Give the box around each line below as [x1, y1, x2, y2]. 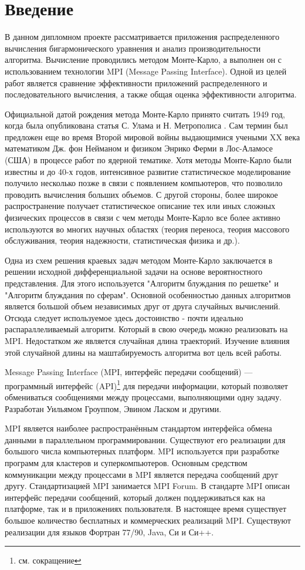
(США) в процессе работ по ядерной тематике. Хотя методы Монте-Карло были [5, 154, 292, 166]
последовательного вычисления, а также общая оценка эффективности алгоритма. [5, 88, 297, 100]
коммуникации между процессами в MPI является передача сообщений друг [5, 468, 279, 480]
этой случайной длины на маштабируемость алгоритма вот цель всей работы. [5, 346, 282, 358]
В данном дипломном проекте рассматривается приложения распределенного [5, 31, 280, 43]
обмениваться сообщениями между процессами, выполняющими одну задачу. [5, 391, 282, 403]
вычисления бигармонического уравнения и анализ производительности [5, 42, 261, 54]
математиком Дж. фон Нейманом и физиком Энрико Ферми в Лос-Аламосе [5, 142, 273, 154]
